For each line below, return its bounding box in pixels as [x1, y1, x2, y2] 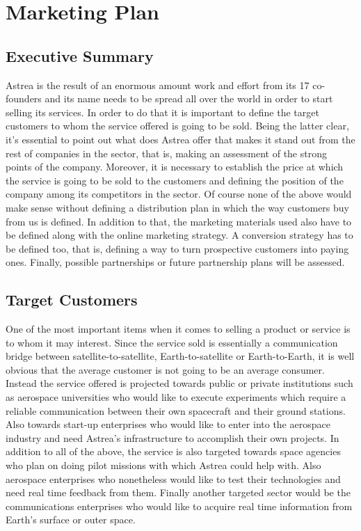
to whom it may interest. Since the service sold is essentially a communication [6, 335, 338, 349]
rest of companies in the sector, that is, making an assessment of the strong [6, 145, 327, 160]
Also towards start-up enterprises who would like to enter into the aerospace [6, 417, 330, 431]
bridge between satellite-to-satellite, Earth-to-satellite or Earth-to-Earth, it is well [6, 349, 355, 363]
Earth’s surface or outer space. [6, 512, 136, 527]
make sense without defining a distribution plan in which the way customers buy [6, 200, 349, 214]
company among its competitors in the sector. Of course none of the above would [6, 187, 352, 201]
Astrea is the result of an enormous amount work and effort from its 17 [6, 77, 310, 92]
